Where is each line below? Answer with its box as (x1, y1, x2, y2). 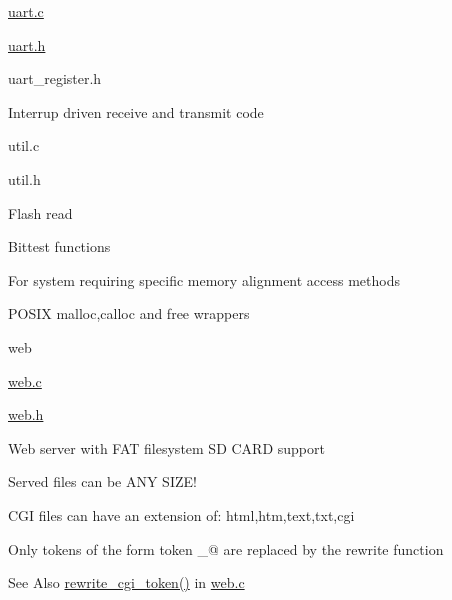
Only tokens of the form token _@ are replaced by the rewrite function (8, 538, 444, 559)
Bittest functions (8, 236, 111, 257)
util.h (8, 168, 41, 189)
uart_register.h (8, 68, 102, 89)
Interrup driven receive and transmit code (8, 101, 264, 122)
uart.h (8, 34, 46, 55)
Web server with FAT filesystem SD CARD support (8, 437, 325, 458)
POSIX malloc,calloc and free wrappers (8, 303, 250, 324)
